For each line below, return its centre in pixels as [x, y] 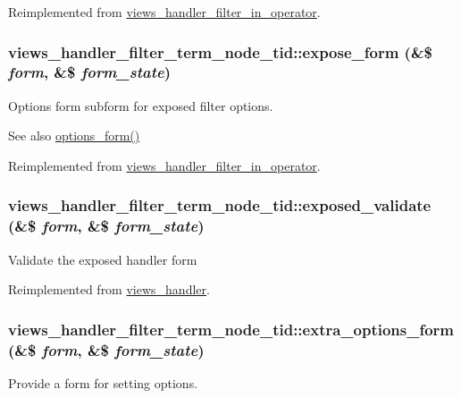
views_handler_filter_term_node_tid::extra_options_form [231, 329]
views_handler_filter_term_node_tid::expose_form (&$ [220, 51]
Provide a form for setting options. [103, 382]
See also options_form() [74, 135]
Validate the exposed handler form [103, 259]
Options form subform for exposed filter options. [141, 105]
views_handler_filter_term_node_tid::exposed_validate [220, 205]
